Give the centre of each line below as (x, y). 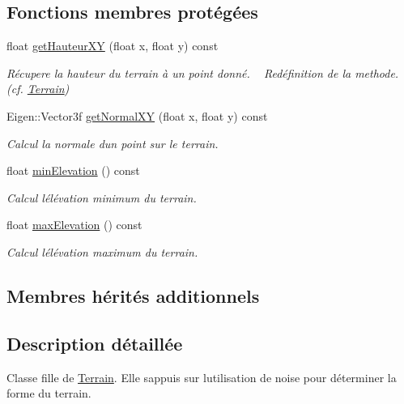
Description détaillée (95, 343)
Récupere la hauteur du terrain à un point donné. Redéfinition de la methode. (203, 72)
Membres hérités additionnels (133, 295)
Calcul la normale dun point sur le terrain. (113, 143)
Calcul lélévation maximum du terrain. (102, 251)
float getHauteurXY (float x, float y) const (113, 46)
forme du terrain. (49, 393)
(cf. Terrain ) (38, 89)
